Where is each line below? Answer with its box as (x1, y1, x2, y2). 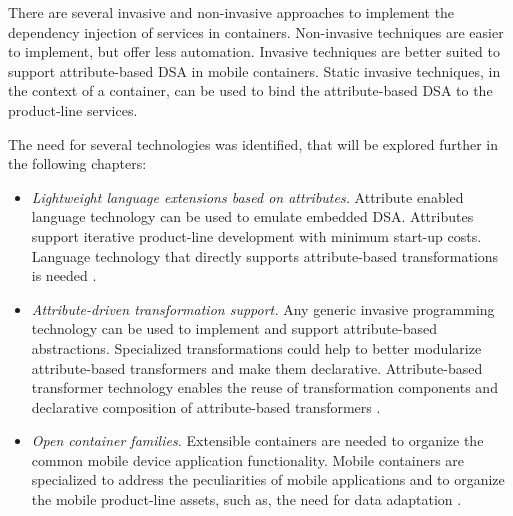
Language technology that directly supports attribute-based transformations (31, 245, 499, 266)
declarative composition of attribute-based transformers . (31, 396, 381, 417)
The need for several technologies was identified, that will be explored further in (8, 133, 499, 154)
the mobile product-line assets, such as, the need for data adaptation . (31, 489, 462, 510)
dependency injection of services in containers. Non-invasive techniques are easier (8, 21, 504, 42)
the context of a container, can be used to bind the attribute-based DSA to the (8, 80, 493, 101)
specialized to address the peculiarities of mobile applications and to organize (31, 469, 505, 490)
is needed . (31, 265, 97, 286)
